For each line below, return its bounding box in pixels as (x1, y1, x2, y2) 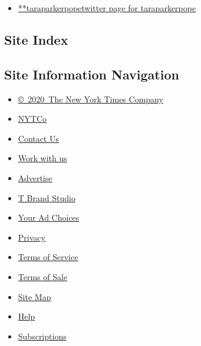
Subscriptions (18, 330, 67, 342)
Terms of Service (18, 251, 78, 263)
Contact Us (18, 132, 60, 144)
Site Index (4, 30, 68, 48)
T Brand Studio (18, 191, 75, 204)
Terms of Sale (18, 270, 68, 282)
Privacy (18, 231, 45, 243)
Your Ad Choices (18, 211, 80, 224)
